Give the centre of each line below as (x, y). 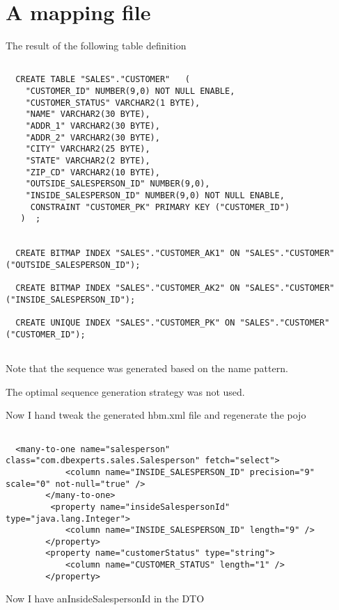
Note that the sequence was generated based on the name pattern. (147, 368)
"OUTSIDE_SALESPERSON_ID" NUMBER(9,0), (118, 184)
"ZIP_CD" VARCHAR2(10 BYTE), (93, 172)
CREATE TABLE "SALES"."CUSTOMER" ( (103, 80)
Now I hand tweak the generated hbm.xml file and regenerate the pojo (156, 415)
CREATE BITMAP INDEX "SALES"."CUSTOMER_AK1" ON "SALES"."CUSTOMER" (175, 254)
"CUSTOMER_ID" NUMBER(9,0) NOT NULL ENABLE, (130, 91)
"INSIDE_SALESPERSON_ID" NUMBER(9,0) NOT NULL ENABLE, (155, 195)
